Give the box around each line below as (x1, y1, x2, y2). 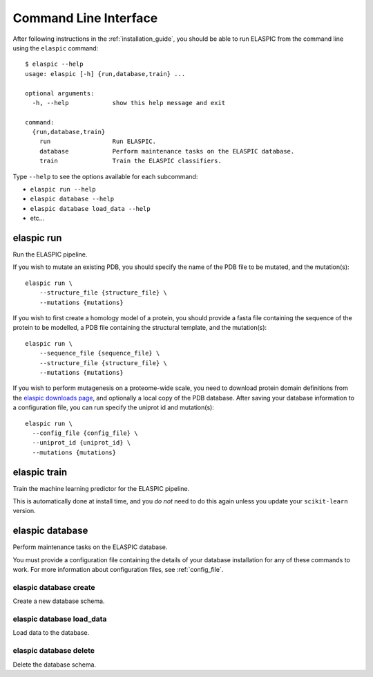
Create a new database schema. (12, 597, 105, 605)
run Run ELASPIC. (39, 138, 157, 145)
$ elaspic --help (25, 60, 84, 68)
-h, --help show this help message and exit (32, 99, 226, 106)
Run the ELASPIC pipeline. (12, 250, 88, 259)
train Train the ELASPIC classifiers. (39, 157, 222, 165)
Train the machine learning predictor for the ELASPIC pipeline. (12, 484, 190, 492)
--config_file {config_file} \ (32, 429, 138, 437)
